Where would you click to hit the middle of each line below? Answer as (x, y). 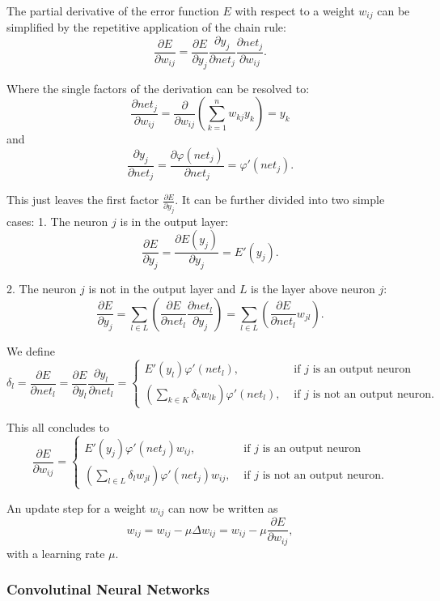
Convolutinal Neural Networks (108, 589)
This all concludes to (58, 426)
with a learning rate (56, 553)
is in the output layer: (174, 221)
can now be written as (223, 507)
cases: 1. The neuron (57, 221)
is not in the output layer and (162, 289)
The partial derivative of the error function (113, 11)
